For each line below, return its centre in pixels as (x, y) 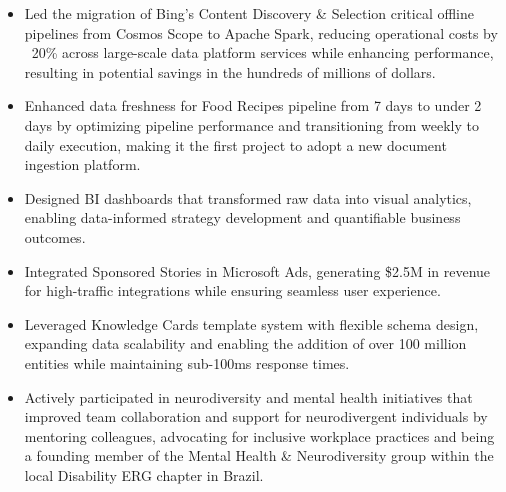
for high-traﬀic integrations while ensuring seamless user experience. (232, 290)
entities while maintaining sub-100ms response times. (187, 362)
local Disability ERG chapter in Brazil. (144, 474)
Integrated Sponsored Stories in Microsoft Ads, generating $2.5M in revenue (257, 270)
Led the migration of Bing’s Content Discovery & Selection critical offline (249, 13)
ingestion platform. (82, 164)
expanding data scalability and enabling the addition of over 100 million (245, 343)
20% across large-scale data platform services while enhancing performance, (262, 52)
